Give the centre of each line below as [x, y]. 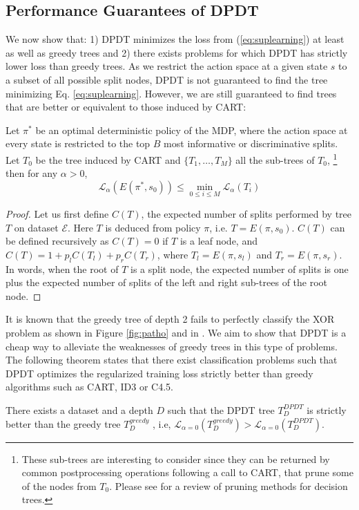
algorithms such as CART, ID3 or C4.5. [89, 387]
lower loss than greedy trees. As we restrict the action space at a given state [167, 66]
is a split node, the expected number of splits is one [240, 268]
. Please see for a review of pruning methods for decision [229, 485]
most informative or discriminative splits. [251, 143]
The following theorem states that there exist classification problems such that [172, 360]
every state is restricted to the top [78, 143]
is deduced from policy [153, 227]
